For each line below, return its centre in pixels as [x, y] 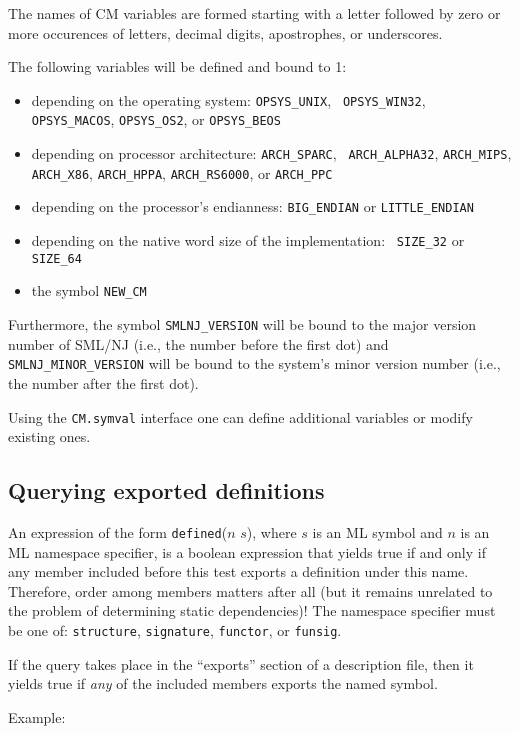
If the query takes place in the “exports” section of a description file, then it [241, 663]
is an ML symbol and [377, 531]
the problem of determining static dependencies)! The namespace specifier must [252, 610]
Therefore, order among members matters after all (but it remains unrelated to [250, 590]
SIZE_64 [56, 258]
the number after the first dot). [103, 382]
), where [271, 531]
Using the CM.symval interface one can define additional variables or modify [240, 416]
